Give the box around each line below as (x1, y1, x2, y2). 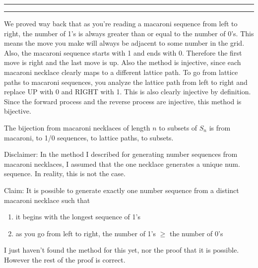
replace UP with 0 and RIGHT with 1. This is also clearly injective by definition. (4, 86, 251, 97)
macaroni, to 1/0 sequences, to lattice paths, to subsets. (4, 132, 174, 142)
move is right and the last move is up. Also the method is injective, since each (4, 57, 241, 67)
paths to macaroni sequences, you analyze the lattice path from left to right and (4, 76, 248, 87)
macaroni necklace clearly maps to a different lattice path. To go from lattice (4, 67, 238, 77)
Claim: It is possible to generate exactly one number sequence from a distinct (4, 185, 239, 195)
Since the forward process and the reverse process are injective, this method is (4, 96, 242, 106)
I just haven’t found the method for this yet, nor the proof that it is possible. (4, 245, 239, 255)
